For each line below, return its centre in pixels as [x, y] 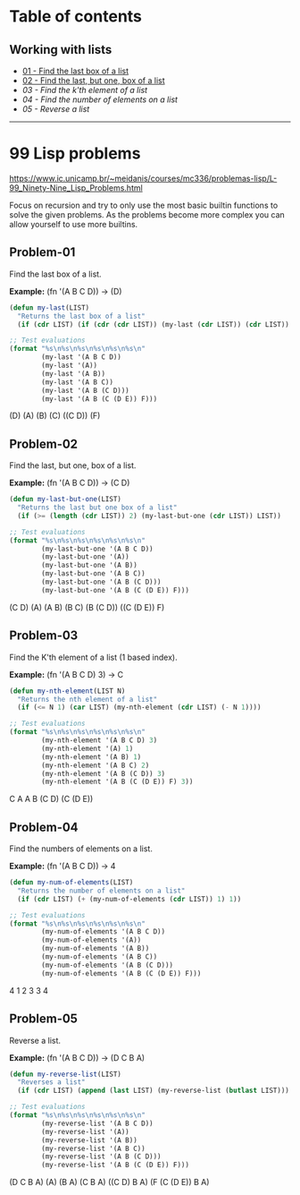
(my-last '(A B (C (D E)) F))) [100, 399]
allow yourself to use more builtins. [74, 224]
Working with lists [61, 50]
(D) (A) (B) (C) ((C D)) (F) [55, 416]
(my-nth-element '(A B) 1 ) [92, 757]
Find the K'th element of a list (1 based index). [93, 657]
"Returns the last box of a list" [81, 316]
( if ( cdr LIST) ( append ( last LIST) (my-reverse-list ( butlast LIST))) [154, 1091]
